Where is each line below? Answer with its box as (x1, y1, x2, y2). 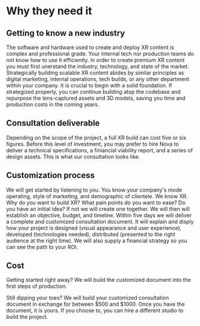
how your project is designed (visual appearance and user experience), (6, 224, 182, 231)
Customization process (6, 170, 95, 180)
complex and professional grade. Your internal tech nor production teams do (6, 50, 194, 57)
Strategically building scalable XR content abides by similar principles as (6, 69, 184, 76)
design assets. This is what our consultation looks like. (6, 153, 140, 160)
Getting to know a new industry (6, 28, 125, 38)
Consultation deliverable (6, 118, 100, 128)
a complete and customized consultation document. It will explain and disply (6, 218, 194, 225)
